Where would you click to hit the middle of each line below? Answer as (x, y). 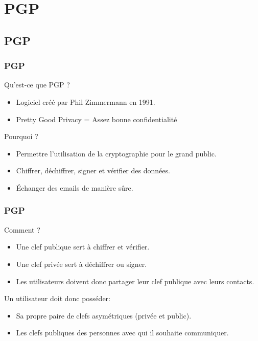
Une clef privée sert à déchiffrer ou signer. (81, 264)
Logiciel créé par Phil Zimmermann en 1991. (86, 101)
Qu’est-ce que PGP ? (37, 85)
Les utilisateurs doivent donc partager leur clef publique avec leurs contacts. (135, 281)
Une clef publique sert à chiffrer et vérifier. (83, 247)
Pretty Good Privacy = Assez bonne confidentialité (97, 119)
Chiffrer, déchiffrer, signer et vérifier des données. (93, 170)
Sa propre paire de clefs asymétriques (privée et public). (104, 315)
